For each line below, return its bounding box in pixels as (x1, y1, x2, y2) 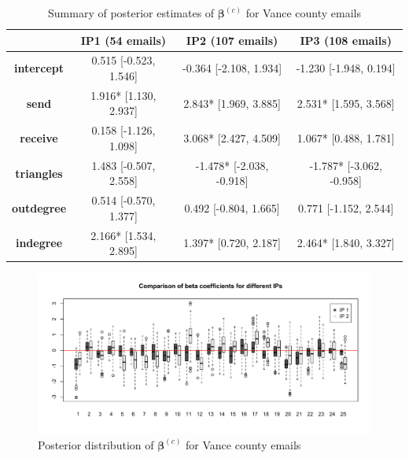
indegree (15, 235, 63, 251)
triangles (15, 164, 63, 181)
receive (20, 130, 58, 146)
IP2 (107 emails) (186, 31, 278, 48)
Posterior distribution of (38, 436, 154, 452)
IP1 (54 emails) (80, 31, 167, 48)
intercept (14, 60, 64, 76)
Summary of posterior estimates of (48, 5, 215, 20)
